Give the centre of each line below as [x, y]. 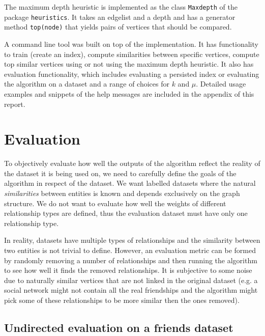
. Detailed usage [221, 84]
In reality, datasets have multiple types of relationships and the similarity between [132, 240]
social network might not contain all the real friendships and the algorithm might [131, 290]
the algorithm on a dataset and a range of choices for [87, 84]
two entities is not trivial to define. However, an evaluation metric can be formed [130, 250]
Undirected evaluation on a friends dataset [119, 327]
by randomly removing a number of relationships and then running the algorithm [131, 260]
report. [15, 104]
